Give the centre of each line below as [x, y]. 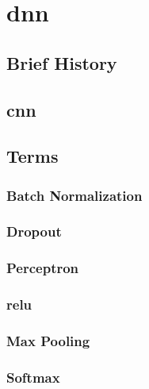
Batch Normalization [74, 195]
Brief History [62, 62]
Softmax [33, 377]
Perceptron [43, 268]
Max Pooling [48, 341]
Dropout [34, 231]
